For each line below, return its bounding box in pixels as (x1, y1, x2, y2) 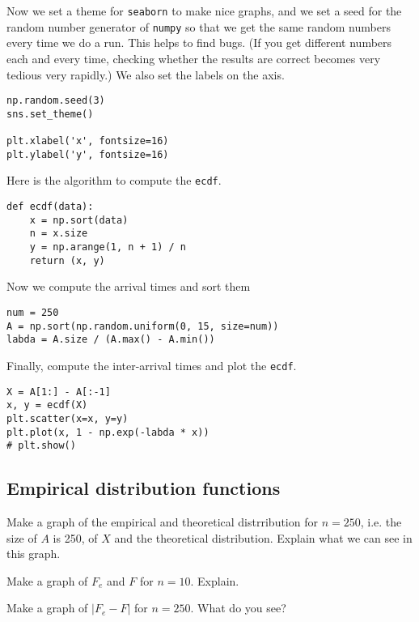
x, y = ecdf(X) (6, 399, 88, 411)
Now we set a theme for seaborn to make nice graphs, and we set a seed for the (6, 2, 402, 19)
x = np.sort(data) (29, 214, 129, 226)
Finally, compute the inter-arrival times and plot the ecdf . (6, 356, 297, 373)
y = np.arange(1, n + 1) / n (29, 241, 186, 253)
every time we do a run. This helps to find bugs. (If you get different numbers (6, 34, 392, 51)
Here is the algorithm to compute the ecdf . (6, 172, 222, 189)
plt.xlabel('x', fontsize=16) (6, 135, 169, 147)
